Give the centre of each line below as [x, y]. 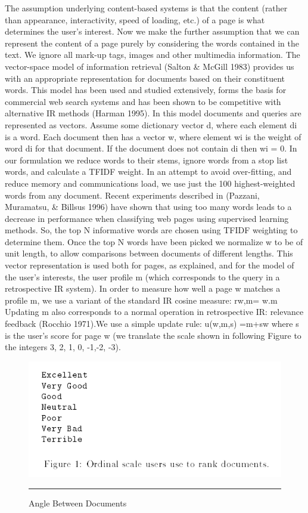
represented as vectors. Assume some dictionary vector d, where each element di [151, 124]
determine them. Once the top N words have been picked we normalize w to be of [154, 241]
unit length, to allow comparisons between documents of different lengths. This [149, 253]
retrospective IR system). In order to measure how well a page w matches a [143, 288]
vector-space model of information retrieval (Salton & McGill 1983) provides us [150, 66]
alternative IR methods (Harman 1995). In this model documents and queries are [153, 113]
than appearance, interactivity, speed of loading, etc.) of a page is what [135, 19]
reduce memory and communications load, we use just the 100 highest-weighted [150, 183]
